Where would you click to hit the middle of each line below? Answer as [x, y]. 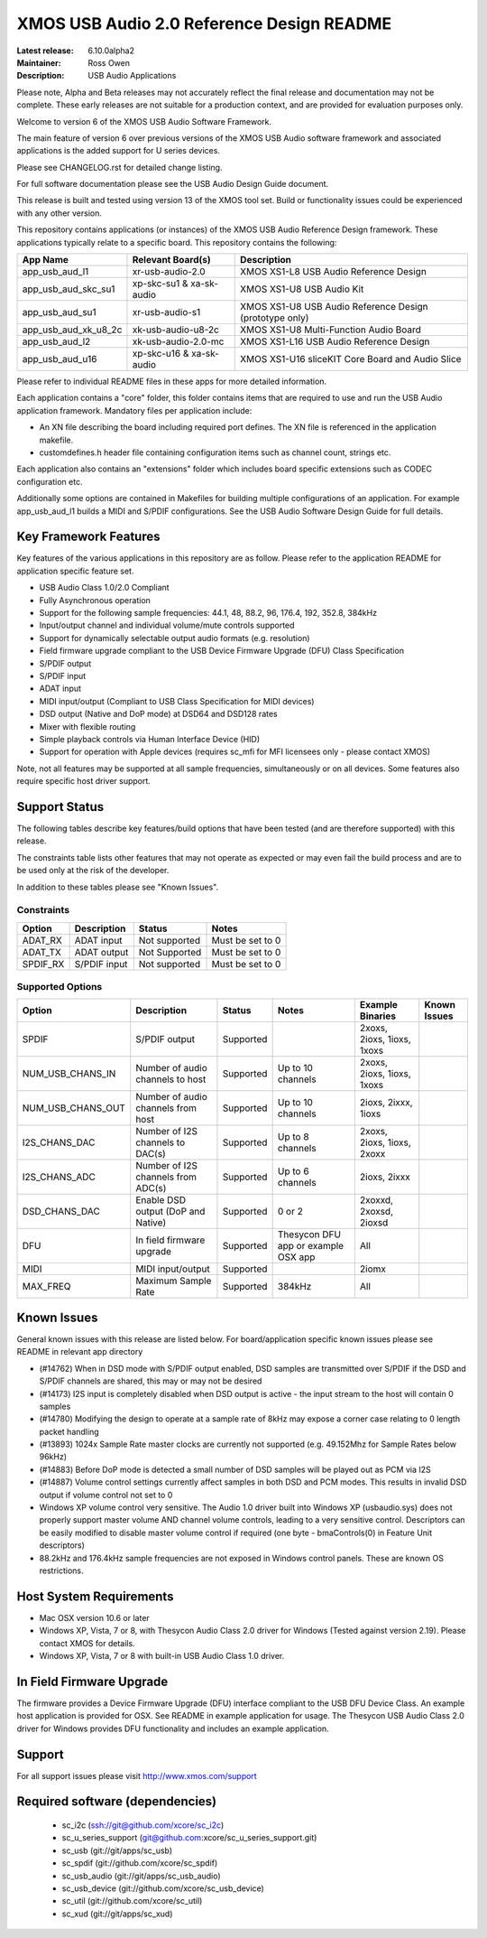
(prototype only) [275, 318]
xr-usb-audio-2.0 [169, 272]
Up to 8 [294, 1137]
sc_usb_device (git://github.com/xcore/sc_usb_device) [163, 1888]
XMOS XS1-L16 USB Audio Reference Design [335, 341]
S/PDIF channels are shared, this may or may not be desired [151, 1381]
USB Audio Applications [132, 76]
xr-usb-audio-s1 [166, 312]
